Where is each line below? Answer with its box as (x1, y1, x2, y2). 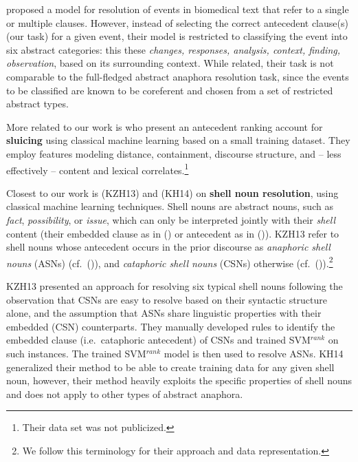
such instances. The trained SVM (6, 346, 146, 360)
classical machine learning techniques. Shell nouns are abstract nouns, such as (6, 199, 333, 213)
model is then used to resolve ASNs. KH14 (164, 346, 344, 360)
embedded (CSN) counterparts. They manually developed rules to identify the (6, 319, 335, 333)
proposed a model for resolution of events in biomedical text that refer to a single (6, 2, 349, 16)
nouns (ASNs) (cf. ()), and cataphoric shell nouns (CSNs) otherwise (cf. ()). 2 (6, 253, 333, 270)
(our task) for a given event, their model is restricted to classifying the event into (6, 29, 348, 43)
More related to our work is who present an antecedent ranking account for (6, 119, 323, 134)
